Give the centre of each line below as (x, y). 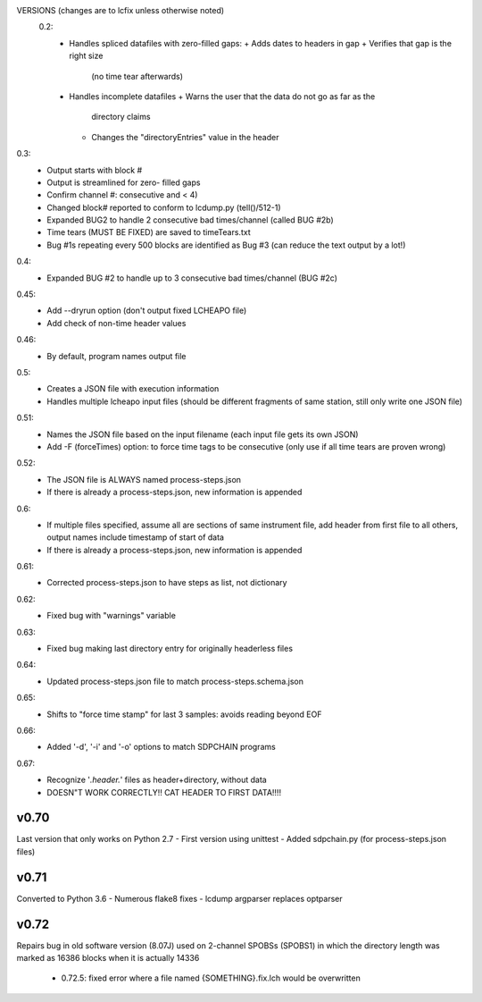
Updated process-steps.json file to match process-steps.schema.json (175, 681)
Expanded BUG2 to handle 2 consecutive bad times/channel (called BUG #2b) (190, 220)
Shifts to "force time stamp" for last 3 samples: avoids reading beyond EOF (184, 714)
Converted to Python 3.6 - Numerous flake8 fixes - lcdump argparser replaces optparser (179, 898)
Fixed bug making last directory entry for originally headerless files (170, 649)
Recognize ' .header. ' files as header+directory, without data (157, 780)
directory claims (121, 117)
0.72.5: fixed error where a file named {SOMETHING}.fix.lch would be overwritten (211, 978)
